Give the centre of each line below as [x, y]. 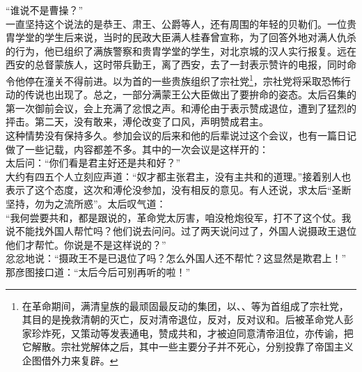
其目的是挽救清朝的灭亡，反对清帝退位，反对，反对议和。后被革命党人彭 [188, 319]
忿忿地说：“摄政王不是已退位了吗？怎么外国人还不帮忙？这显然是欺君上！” [176, 258]
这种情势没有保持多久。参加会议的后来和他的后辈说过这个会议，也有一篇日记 [181, 135]
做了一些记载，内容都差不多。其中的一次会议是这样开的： [137, 149]
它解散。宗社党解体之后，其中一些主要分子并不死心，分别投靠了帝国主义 [188, 347]
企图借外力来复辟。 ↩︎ [70, 360]
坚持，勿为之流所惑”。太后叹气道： [86, 203]
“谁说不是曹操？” [45, 10]
